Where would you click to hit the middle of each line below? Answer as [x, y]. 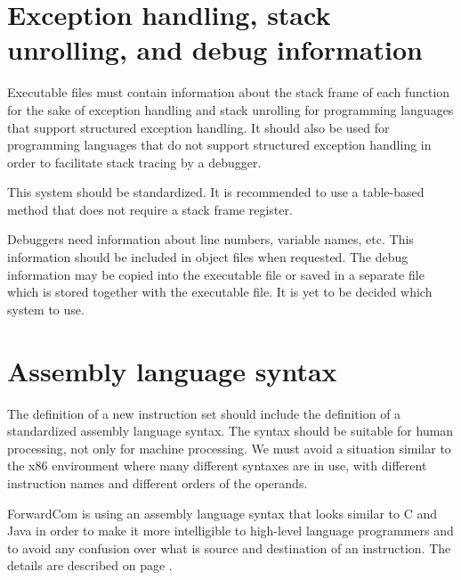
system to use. [46, 309]
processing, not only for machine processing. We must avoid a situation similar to [229, 448]
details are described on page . [90, 565]
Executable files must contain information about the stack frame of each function [229, 92]
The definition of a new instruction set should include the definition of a [204, 413]
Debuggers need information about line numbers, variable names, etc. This [210, 239]
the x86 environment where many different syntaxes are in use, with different [217, 466]
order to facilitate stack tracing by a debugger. [134, 162]
